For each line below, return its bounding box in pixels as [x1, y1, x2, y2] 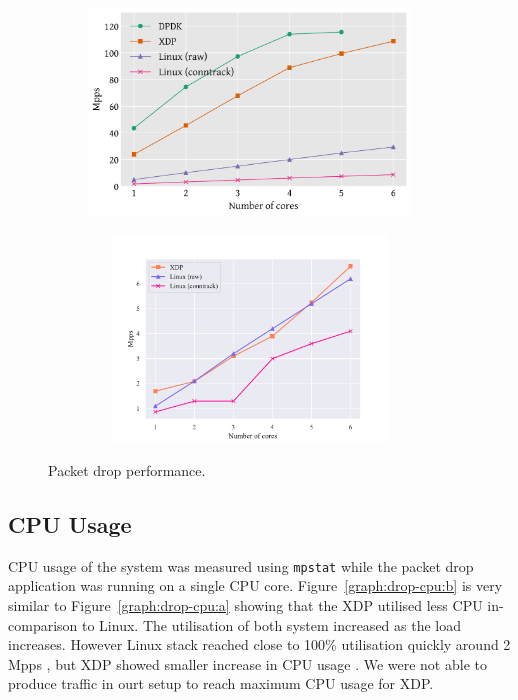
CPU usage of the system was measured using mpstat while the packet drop [8, 555, 474, 576]
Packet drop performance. [48, 459, 206, 480]
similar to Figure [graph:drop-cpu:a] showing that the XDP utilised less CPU [8, 594, 483, 615]
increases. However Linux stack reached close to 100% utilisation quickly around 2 [8, 634, 511, 655]
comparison [8, 614, 78, 635]
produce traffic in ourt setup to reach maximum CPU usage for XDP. [8, 673, 434, 694]
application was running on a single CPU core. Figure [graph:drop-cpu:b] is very [8, 575, 503, 596]
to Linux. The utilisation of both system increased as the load [82, 614, 462, 635]
